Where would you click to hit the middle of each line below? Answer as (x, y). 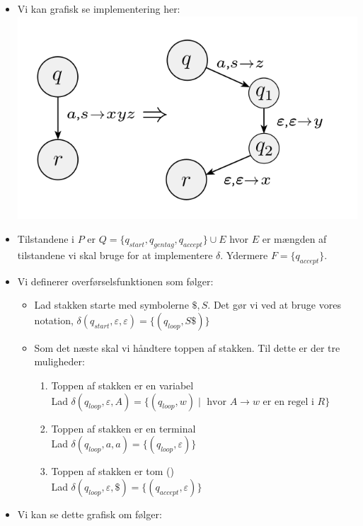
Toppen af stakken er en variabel (122, 385)
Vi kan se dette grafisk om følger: (90, 514)
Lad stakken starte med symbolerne (111, 305)
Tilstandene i (46, 239)
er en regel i (288, 402)
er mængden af (294, 239)
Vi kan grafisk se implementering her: (99, 8)
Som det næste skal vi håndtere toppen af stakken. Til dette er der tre (187, 347)
